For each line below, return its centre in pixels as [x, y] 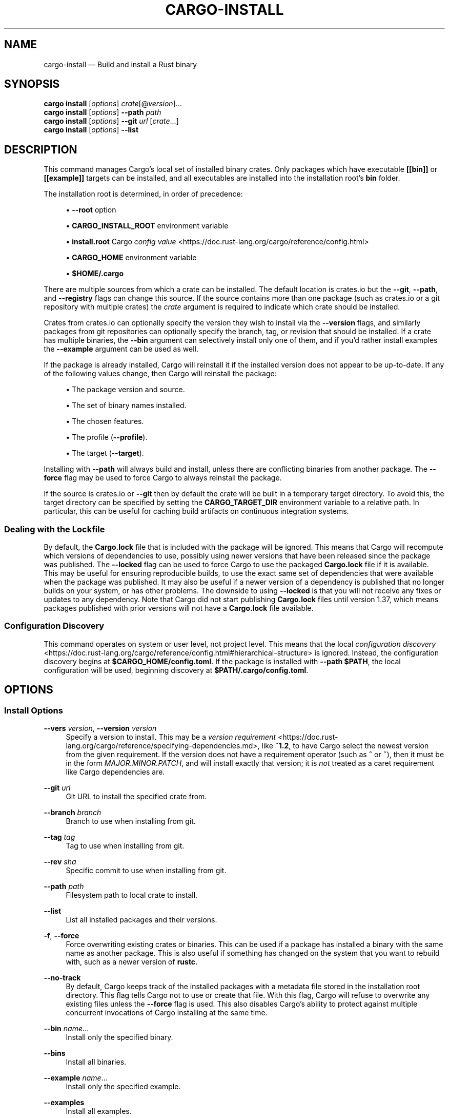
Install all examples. [99, 1111]
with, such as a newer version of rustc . [132, 962]
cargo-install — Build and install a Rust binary [120, 64]
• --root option [91, 210]
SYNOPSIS [32, 84]
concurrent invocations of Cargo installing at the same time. [167, 1013]
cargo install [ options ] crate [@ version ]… [113, 104]
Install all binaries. [96, 1062]
